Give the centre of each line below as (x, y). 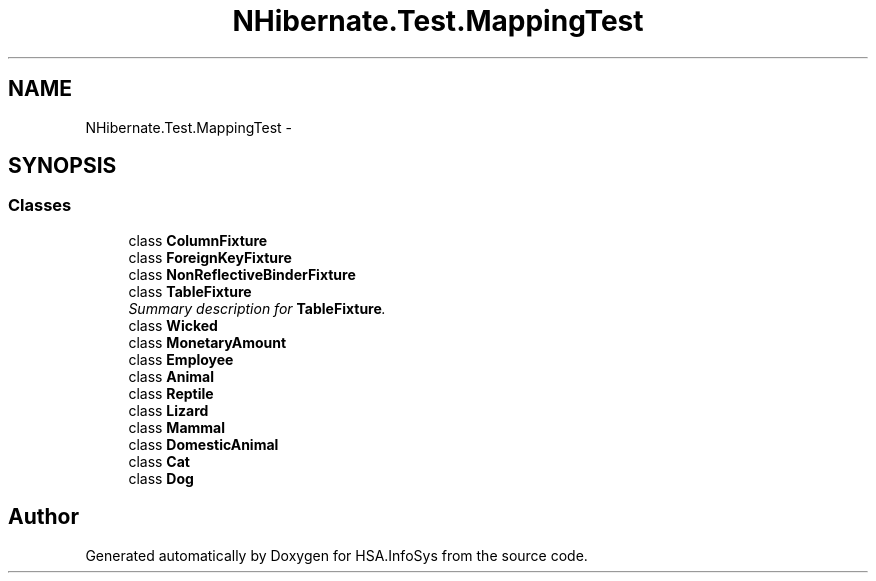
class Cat (159, 461)
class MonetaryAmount (207, 342)
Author (43, 517)
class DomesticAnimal (203, 444)
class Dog (161, 478)
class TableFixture (190, 291)
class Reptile (171, 393)
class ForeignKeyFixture (210, 257)
